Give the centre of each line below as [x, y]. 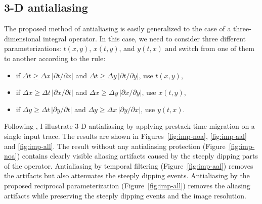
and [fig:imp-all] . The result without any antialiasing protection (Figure [115, 146]
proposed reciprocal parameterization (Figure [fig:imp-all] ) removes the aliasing [127, 185]
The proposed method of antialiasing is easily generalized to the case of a [118, 29]
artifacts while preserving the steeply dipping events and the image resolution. [125, 195]
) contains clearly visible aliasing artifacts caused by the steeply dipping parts [137, 156]
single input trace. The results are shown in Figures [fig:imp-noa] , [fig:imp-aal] [125, 136]
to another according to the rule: [55, 58]
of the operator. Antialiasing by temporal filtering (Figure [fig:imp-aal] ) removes [129, 165]
